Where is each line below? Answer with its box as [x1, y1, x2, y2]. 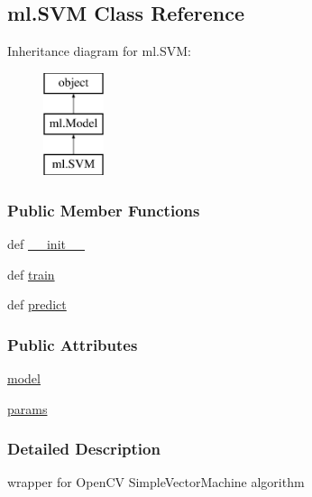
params [7, 399, 48, 418]
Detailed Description [7, 437, 161, 460]
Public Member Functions [7, 198, 200, 221]
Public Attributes [7, 333, 138, 355]
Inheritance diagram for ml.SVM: [7, 41, 191, 60]
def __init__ [7, 234, 85, 253]
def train [7, 264, 55, 283]
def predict [7, 295, 67, 314]
